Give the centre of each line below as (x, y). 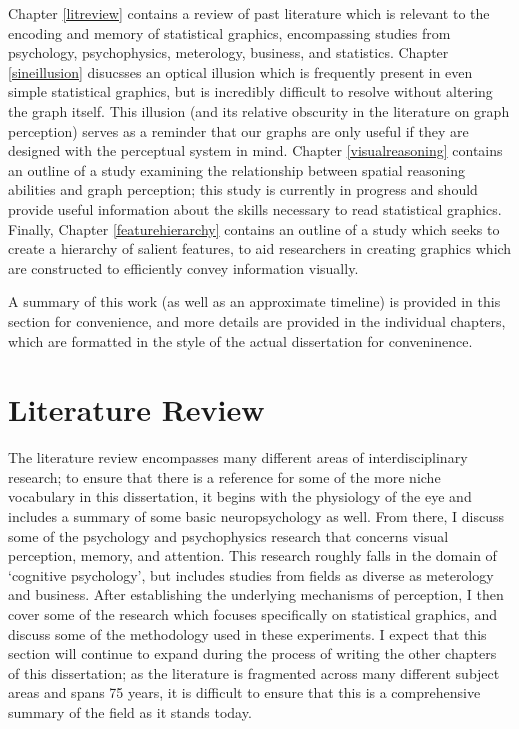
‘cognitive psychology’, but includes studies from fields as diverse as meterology (251, 574)
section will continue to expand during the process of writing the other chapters (252, 653)
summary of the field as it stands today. (130, 711)
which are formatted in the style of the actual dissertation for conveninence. (240, 340)
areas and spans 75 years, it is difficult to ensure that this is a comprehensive (244, 692)
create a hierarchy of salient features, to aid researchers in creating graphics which (260, 248)
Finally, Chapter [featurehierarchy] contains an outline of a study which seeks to (254, 228)
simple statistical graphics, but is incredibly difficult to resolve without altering (250, 91)
